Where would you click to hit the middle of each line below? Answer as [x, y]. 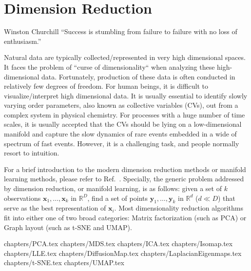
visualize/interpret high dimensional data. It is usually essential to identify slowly [126, 95]
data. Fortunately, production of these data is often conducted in [138, 76]
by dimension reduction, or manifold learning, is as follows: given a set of [113, 188]
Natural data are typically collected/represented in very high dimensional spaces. [125, 57]
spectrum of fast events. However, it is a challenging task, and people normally [122, 143]
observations [22, 198]
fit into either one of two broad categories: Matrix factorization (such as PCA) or [125, 218]
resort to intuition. [32, 153]
